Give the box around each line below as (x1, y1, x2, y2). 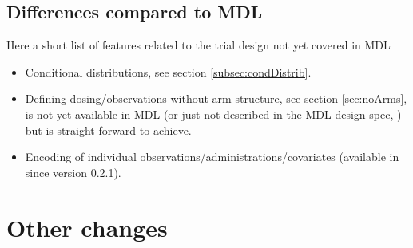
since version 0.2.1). (25, 163, 121, 180)
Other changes (6, 211, 168, 243)
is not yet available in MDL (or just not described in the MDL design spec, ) (25, 105, 402, 122)
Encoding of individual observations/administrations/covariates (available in (25, 148, 399, 165)
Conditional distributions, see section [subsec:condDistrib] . (25, 63, 312, 80)
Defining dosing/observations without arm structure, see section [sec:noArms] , (25, 90, 407, 107)
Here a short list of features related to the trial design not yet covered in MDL (6, 37, 391, 53)
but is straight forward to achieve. (25, 121, 192, 138)
